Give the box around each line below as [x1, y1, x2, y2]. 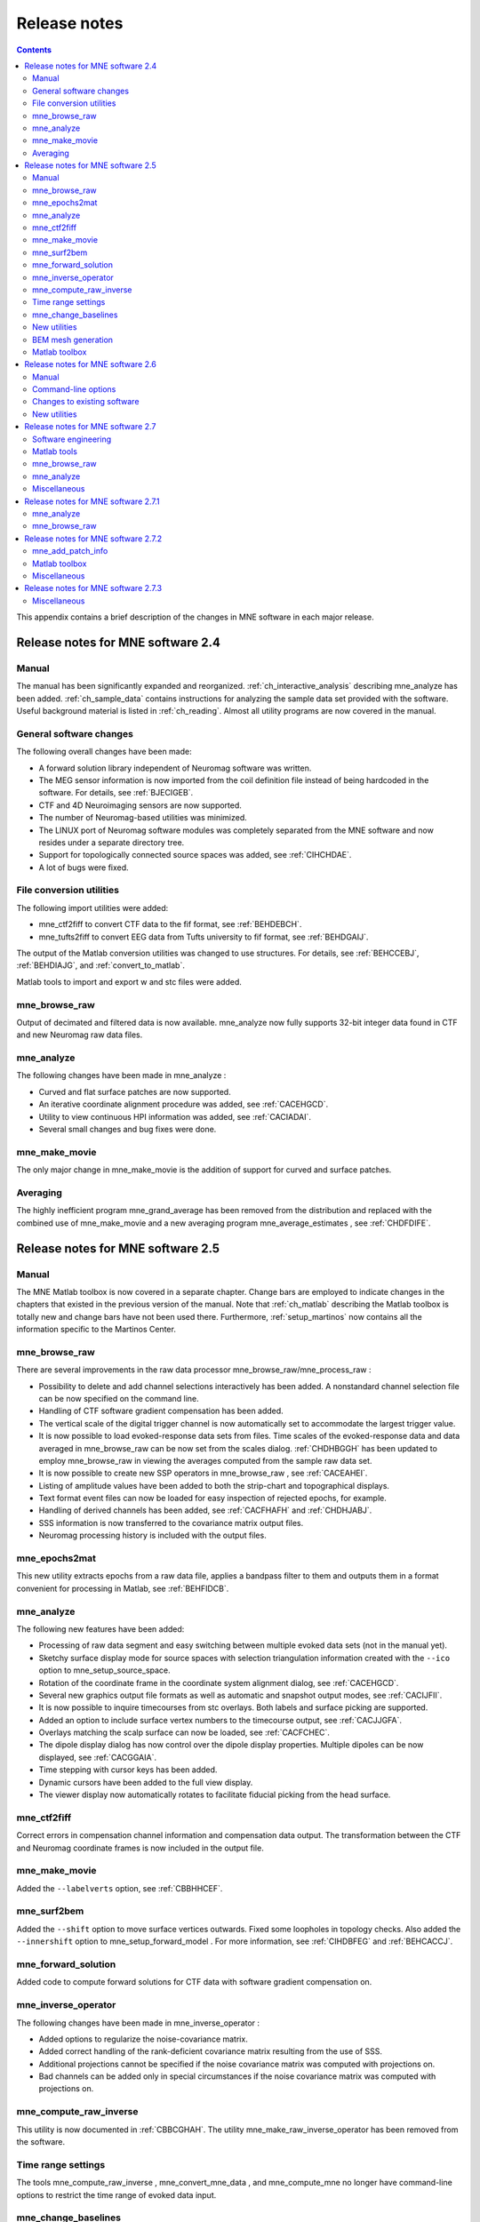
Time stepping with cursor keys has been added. [38, 1764, 218, 1775]
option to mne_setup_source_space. [38, 1665, 171, 1675]
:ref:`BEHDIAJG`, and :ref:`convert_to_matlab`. [16, 960, 186, 971]
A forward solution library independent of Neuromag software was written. [38, 763, 312, 773]
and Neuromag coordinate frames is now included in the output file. [16, 1842, 264, 1853]
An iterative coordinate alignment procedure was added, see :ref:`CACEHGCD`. [38, 1099, 329, 1110]
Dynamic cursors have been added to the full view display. [38, 1777, 253, 1787]
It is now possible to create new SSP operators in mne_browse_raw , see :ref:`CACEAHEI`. [38, 1467, 368, 1479]
